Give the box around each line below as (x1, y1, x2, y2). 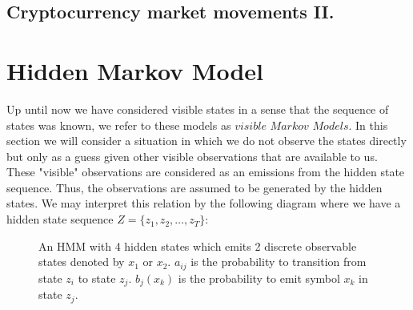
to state (78, 269, 116, 286)
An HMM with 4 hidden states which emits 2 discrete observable (38, 237, 357, 254)
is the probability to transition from (190, 253, 367, 270)
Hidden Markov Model (6, 54, 263, 87)
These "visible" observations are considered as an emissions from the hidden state (6, 163, 405, 180)
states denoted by (38, 253, 125, 270)
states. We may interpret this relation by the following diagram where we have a (6, 195, 401, 211)
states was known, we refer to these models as (6, 116, 231, 133)
